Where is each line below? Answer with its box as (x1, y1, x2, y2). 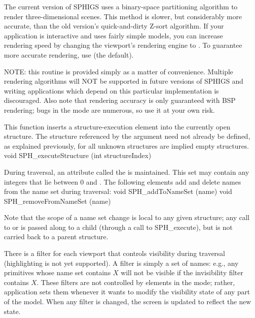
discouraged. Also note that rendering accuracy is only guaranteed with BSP (4, 95, 236, 105)
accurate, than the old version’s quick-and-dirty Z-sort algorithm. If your (4, 21, 224, 31)
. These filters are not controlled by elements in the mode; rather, (36, 277, 235, 287)
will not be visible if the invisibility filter (121, 267, 244, 278)
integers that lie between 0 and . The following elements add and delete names (4, 176, 241, 187)
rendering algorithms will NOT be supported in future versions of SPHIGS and (4, 76, 244, 86)
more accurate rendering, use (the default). (4, 49, 134, 60)
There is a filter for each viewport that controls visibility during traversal (4, 248, 225, 258)
